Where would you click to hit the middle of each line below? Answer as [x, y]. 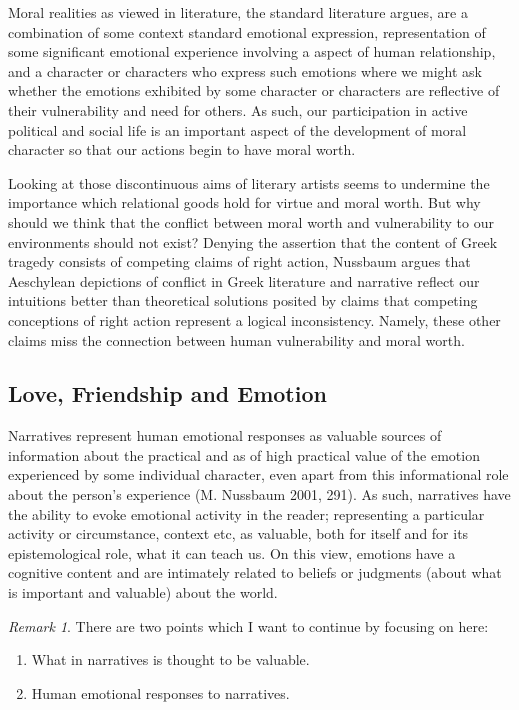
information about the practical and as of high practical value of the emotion [244, 454]
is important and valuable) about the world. [143, 592]
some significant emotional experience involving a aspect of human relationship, [252, 51]
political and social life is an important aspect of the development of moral [237, 129]
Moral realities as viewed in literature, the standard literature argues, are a [238, 12]
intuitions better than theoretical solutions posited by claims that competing [243, 300]
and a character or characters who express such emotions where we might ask [245, 70]
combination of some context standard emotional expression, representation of [247, 31]
